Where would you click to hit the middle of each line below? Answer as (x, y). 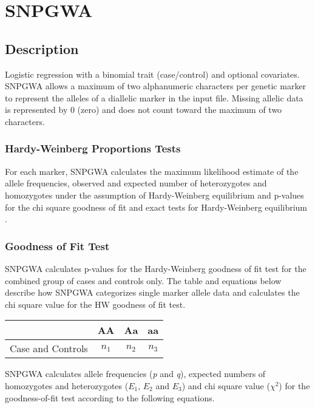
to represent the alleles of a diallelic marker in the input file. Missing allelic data (154, 97)
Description (42, 48)
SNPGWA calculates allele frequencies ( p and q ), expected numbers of (135, 374)
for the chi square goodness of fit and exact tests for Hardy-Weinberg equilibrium (156, 207)
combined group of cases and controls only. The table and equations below (143, 280)
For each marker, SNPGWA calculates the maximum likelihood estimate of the (152, 171)
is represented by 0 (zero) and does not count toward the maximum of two (144, 110)
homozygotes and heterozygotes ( (67, 385)
